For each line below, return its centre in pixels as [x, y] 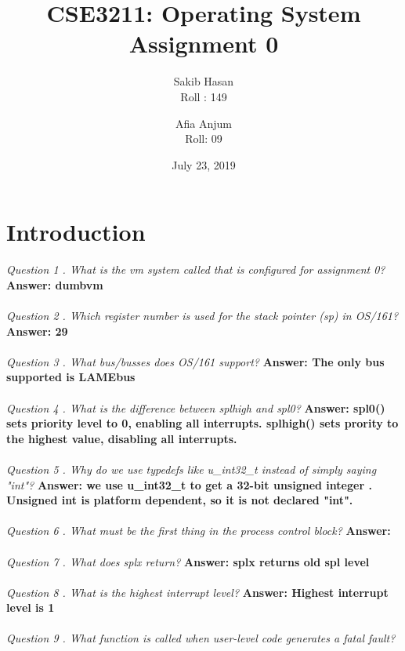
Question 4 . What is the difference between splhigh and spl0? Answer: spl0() [196, 407]
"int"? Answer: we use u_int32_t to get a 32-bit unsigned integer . [189, 484]
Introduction [76, 232]
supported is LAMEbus [71, 377]
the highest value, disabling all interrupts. [122, 438]
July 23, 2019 [204, 164]
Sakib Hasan [204, 81]
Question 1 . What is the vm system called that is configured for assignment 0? [196, 269]
